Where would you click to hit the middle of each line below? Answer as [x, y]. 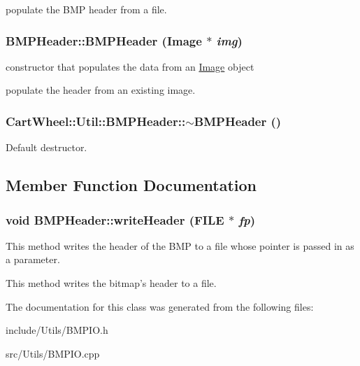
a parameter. [33, 259]
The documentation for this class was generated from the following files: [160, 306]
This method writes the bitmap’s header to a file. [111, 283]
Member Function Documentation [131, 185]
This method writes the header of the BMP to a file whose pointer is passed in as [180, 245]
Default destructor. [46, 147]
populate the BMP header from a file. [86, 9]
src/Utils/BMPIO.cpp [53, 353]
